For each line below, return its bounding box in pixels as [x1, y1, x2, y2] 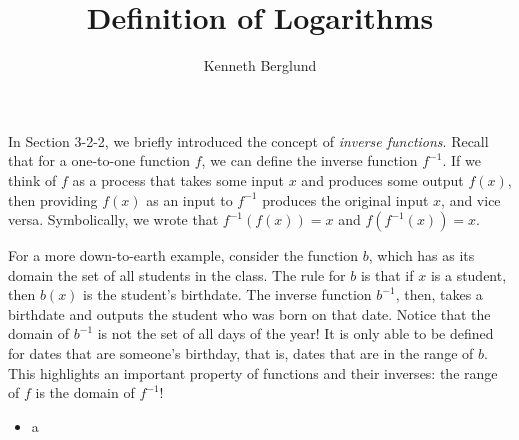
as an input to [146, 189, 233, 210]
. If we [442, 150, 481, 171]
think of [8, 169, 57, 190]
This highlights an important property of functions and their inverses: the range [8, 362, 498, 383]
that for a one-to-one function [8, 150, 191, 171]
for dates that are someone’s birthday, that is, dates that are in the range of [8, 343, 474, 364]
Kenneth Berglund [203, 55, 317, 76]
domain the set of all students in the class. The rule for [8, 264, 346, 285]
